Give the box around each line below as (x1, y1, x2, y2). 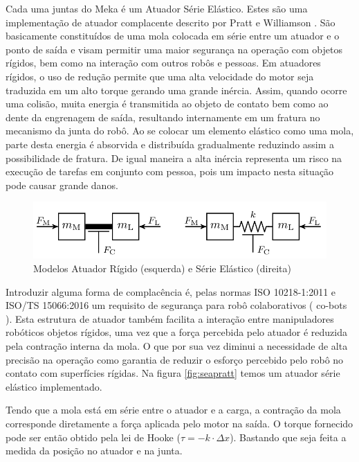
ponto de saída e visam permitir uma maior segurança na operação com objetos (6, 42, 342, 56)
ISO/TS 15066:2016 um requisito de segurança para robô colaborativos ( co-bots (6, 298, 347, 312)
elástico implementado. (6, 379, 102, 393)
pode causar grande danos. (6, 177, 118, 192)
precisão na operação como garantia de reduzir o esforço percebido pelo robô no (6, 352, 344, 366)
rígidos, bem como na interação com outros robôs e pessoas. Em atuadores (6, 55, 321, 70)
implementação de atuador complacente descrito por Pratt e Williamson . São (6, 15, 335, 29)
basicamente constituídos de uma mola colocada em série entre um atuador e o (6, 28, 340, 43)
